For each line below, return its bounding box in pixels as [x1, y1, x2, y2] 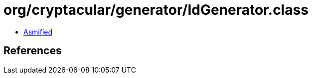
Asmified [23, 27, 53, 36]
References [3, 44, 62, 57]
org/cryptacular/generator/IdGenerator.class [3, 1, 309, 18]
